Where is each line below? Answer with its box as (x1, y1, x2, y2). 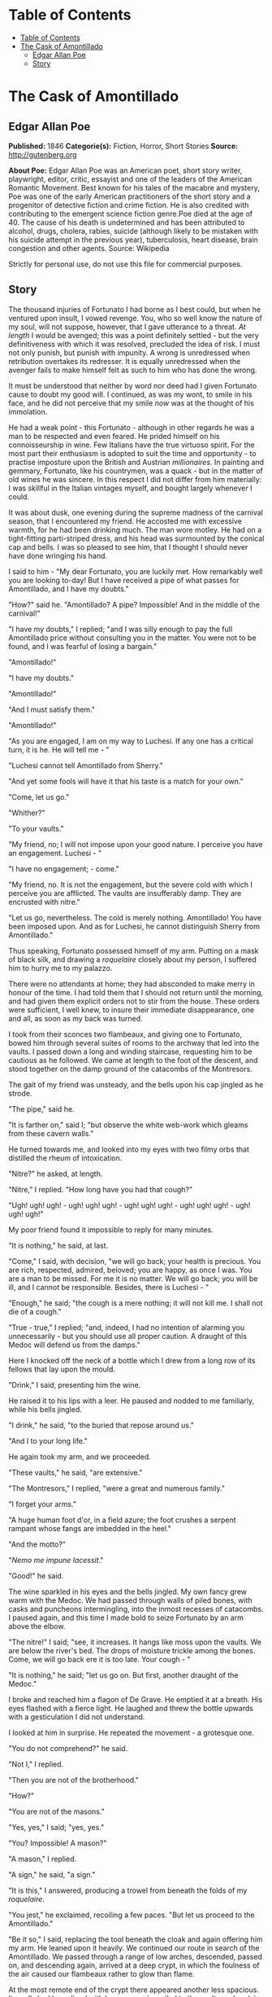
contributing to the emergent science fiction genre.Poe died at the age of (8, 208, 253, 218)
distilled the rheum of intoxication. (8, 1152, 123, 1162)
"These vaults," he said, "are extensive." (8, 1468, 143, 1477)
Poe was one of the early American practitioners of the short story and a (8, 191, 251, 201)
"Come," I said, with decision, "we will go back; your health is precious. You (8, 1256, 261, 1266)
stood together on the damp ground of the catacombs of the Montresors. (8, 1064, 253, 1073)
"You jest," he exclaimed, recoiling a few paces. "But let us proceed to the (8, 1910, 255, 1920)
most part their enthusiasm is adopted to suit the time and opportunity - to (8, 448, 257, 458)
